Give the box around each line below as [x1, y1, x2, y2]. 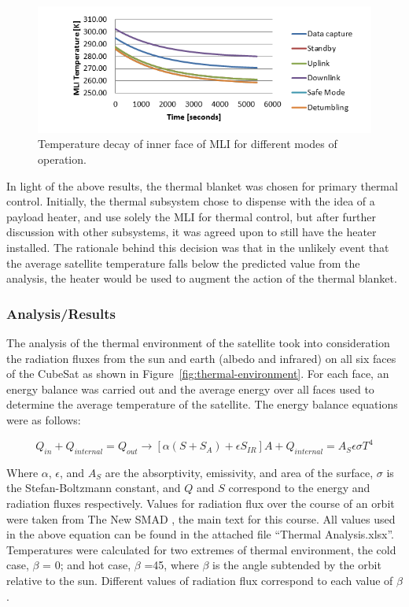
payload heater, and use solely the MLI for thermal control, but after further [6, 208, 377, 224]
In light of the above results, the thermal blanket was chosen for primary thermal [6, 177, 398, 194]
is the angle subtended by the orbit [212, 557, 381, 573]
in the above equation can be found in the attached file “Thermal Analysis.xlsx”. [6, 526, 395, 542]
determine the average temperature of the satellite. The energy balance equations [6, 396, 398, 413]
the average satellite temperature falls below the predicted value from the [6, 254, 360, 271]
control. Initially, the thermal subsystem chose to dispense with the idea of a [6, 193, 375, 209]
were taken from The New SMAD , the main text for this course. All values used [6, 510, 396, 527]
